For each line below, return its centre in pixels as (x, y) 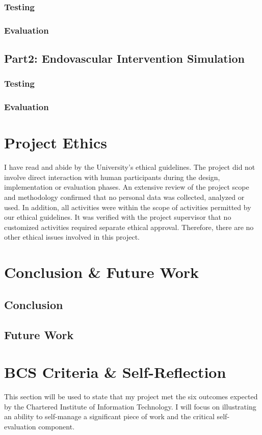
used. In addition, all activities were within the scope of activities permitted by (128, 207)
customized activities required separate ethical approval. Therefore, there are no (129, 227)
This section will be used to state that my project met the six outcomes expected (131, 396)
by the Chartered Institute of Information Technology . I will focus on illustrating (130, 406)
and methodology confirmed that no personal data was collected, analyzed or (124, 197)
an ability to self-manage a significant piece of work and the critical (109, 416)
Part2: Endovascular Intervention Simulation (124, 58)
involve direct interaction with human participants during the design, (112, 177)
